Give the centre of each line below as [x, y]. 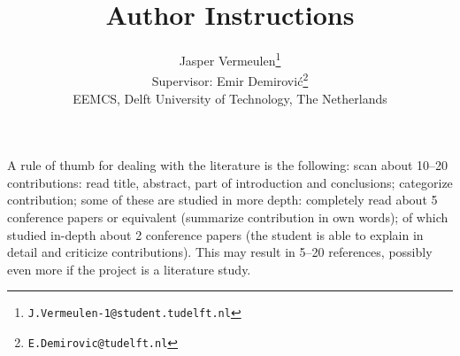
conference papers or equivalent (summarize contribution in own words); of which [228, 217]
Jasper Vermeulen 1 [230, 59]
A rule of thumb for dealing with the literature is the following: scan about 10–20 [228, 165]
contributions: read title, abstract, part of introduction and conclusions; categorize [230, 182]
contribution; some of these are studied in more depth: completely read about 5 [222, 200]
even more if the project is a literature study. [129, 269]
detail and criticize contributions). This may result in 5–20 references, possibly [220, 252]
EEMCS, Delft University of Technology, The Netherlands [230, 98]
